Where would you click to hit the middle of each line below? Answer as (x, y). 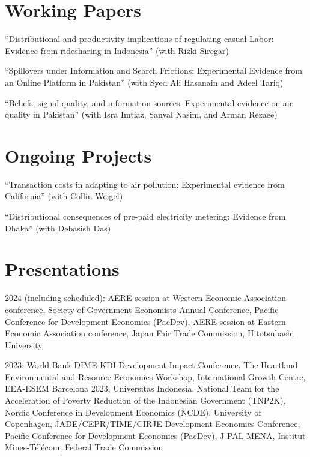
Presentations (62, 269)
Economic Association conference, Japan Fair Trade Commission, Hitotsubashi (150, 333)
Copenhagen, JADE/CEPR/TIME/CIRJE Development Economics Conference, (153, 424)
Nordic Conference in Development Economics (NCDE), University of (133, 412)
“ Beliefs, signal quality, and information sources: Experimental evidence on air (149, 102)
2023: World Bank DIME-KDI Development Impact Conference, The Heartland (151, 365)
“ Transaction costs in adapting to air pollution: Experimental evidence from (145, 184)
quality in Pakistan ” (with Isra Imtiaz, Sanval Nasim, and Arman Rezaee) (141, 114)
